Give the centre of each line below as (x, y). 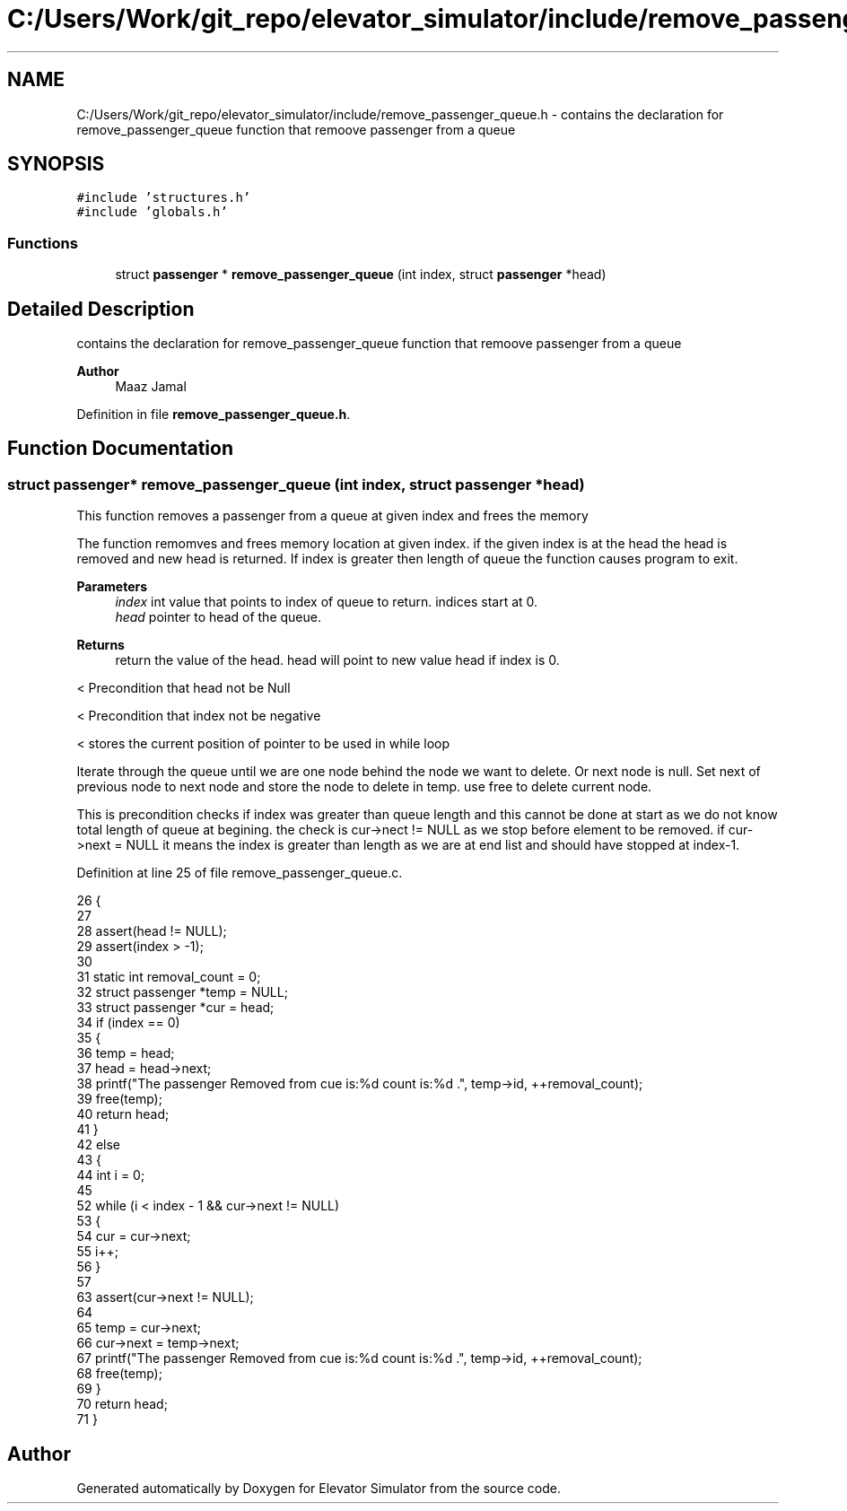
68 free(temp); (119, 1374)
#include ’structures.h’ (164, 198)
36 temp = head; (126, 1053)
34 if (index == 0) (128, 1023)
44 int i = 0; (111, 1175)
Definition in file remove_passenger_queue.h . (214, 415)
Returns (100, 645)
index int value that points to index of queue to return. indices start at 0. (327, 602)
